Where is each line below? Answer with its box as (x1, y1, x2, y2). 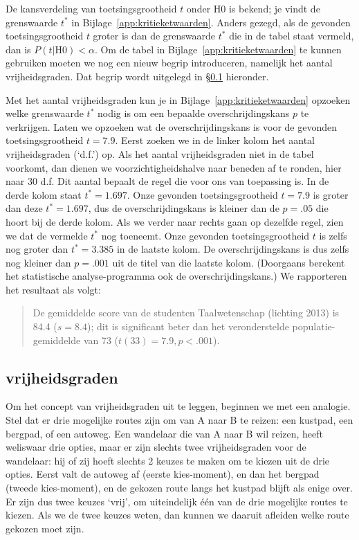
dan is (6, 42, 31, 56)
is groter (313, 187, 349, 201)
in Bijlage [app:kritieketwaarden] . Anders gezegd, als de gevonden (71, 15, 351, 29)
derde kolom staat (6, 187, 82, 201)
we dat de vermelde (6, 228, 88, 242)
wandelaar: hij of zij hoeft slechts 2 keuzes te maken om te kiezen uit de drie (6, 453, 330, 467)
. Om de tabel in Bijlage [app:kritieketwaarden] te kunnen (94, 42, 342, 56)
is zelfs (319, 228, 347, 242)
